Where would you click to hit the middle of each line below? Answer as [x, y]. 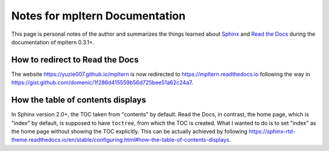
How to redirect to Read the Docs [75, 60]
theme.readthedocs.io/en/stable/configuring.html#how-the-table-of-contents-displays [120, 140]
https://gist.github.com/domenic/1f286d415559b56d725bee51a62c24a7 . [102, 82]
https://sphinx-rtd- [272, 131]
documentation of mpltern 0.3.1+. [53, 42]
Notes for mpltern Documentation [98, 16]
